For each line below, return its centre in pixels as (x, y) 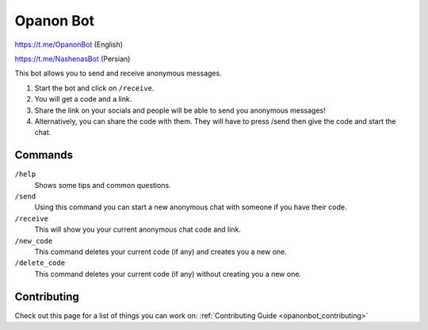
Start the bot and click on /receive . (94, 88)
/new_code (34, 241)
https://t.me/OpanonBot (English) (69, 44)
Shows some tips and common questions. (103, 185)
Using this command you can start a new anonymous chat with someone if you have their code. (191, 207)
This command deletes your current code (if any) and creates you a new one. (160, 251)
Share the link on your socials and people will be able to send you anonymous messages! (180, 110)
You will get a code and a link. (83, 99)
